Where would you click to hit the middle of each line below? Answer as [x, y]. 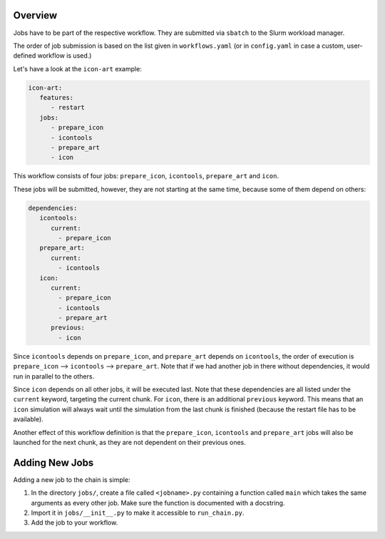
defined [25, 56]
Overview [35, 15]
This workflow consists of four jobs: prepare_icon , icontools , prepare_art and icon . [146, 176]
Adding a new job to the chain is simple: [72, 479]
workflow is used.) [65, 56]
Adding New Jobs [53, 462]
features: [57, 98]
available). [29, 419]
